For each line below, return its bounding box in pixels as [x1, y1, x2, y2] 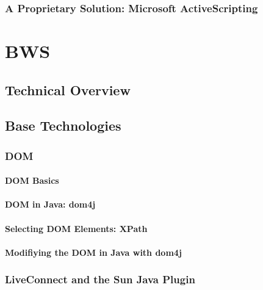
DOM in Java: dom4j [5, 198, 96, 211]
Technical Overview [5, 80, 131, 99]
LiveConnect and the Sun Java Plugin [5, 272, 195, 287]
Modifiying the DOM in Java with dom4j [5, 245, 182, 258]
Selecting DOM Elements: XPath [5, 222, 148, 234]
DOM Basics [5, 174, 59, 187]
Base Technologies [5, 116, 121, 135]
